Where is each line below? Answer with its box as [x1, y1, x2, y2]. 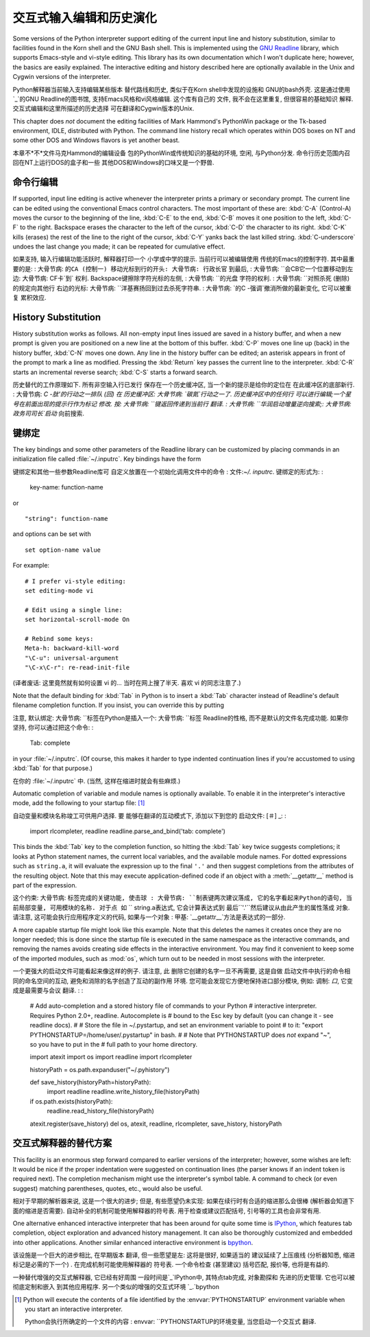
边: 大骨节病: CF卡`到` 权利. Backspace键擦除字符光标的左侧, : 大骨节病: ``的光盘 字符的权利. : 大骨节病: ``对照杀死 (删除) [12, 275, 350, 283]
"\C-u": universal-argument [25, 654, 119, 662]
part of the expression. [12, 881, 77, 890]
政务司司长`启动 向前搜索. [12, 409, 85, 418]
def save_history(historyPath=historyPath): [29, 1078, 151, 1086]
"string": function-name [25, 515, 108, 522]
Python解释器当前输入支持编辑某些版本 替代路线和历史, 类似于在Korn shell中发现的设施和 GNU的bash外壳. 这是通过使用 [12, 85, 351, 93]
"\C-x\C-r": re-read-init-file [25, 664, 130, 672]
